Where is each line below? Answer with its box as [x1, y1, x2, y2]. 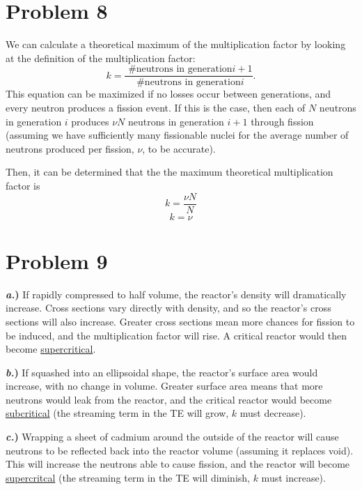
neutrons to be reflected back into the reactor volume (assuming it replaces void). [6, 443, 354, 457]
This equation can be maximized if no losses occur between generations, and [6, 86, 331, 101]
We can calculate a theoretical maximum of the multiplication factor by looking [6, 37, 346, 52]
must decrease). [239, 406, 306, 420]
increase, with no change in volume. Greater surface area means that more [6, 378, 323, 393]
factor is [6, 178, 40, 192]
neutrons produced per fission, [6, 141, 134, 155]
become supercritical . [6, 342, 96, 356]
